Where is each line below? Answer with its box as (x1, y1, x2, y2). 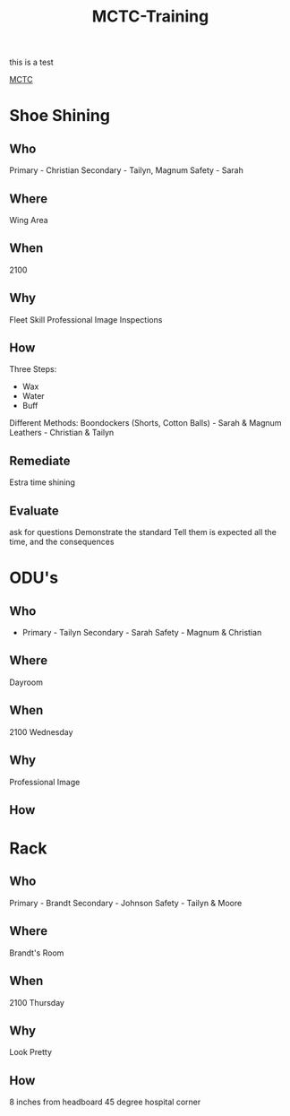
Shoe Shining (9, 106, 110, 126)
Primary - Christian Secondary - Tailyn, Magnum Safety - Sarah (9, 165, 243, 176)
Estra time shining (9, 477, 76, 488)
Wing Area (9, 215, 48, 225)
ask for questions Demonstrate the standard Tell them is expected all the (9, 527, 277, 538)
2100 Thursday (9, 997, 65, 1008)
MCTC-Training (91, 6, 209, 27)
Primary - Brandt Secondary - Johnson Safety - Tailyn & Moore (9, 897, 243, 908)
